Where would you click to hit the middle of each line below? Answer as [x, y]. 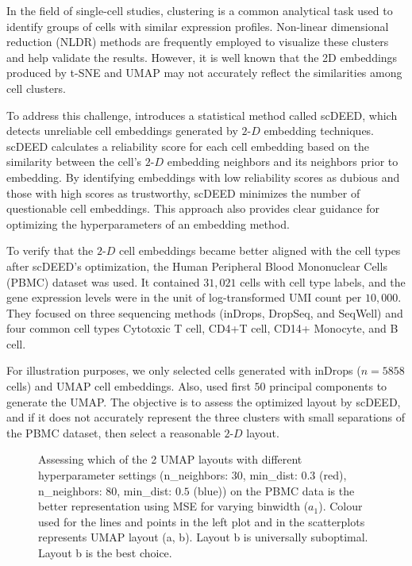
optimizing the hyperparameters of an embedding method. [148, 223]
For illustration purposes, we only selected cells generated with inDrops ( [184, 370]
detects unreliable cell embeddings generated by [122, 131]
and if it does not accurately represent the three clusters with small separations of [206, 417]
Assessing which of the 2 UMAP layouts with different [170, 459]
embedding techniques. [319, 131]
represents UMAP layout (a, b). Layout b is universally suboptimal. [203, 537]
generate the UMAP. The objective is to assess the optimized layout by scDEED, [204, 401]
